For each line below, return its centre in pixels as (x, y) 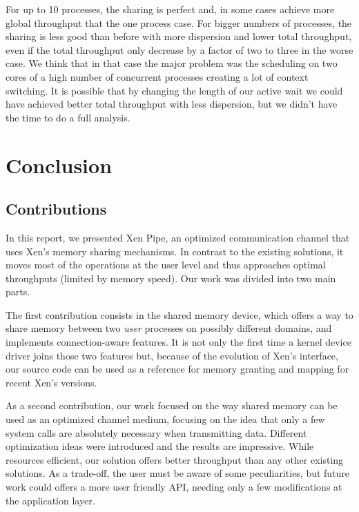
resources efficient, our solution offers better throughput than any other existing (175, 459)
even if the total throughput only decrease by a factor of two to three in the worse (179, 49)
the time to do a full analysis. (68, 117)
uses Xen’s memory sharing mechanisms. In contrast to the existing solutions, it (175, 251)
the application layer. (50, 500)
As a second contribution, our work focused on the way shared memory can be (172, 405)
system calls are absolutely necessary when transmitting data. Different (156, 432)
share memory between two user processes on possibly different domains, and (169, 328)
